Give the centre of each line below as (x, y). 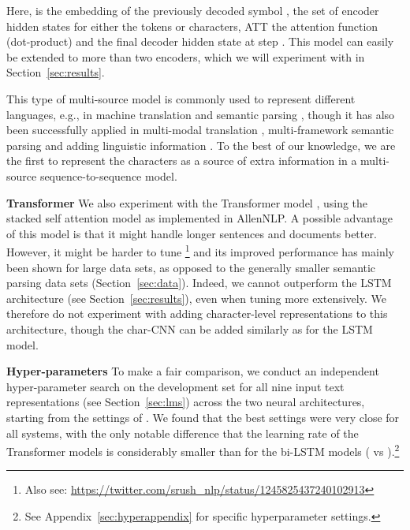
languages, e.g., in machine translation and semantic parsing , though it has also (201, 114)
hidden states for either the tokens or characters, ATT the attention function (192, 26)
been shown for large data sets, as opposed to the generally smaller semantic (191, 267)
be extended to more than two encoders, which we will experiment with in (186, 56)
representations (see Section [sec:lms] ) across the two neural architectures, (186, 402)
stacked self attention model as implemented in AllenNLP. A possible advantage (199, 218)
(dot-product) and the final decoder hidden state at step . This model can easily (200, 41)
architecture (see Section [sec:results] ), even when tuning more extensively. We (196, 298)
